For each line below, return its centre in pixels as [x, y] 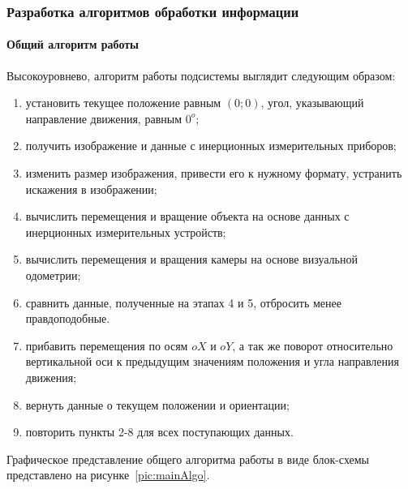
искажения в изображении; [91, 189]
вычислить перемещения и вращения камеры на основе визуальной [191, 259]
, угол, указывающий [312, 103]
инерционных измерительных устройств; [126, 232]
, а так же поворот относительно [313, 345]
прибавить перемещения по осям [107, 345]
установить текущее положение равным [123, 103]
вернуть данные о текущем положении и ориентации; [157, 404]
